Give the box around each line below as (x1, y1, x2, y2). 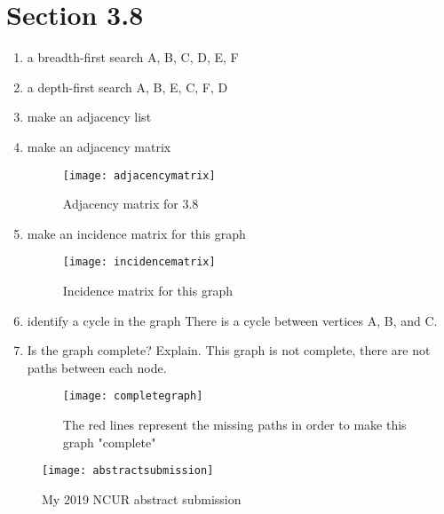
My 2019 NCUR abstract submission (42, 489, 242, 508)
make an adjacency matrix (27, 137, 171, 155)
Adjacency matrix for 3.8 (62, 194, 199, 213)
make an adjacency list (27, 107, 152, 126)
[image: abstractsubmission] (42, 464, 214, 478)
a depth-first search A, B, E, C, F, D (27, 77, 228, 96)
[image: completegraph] (62, 390, 203, 403)
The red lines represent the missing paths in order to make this (62, 415, 407, 434)
